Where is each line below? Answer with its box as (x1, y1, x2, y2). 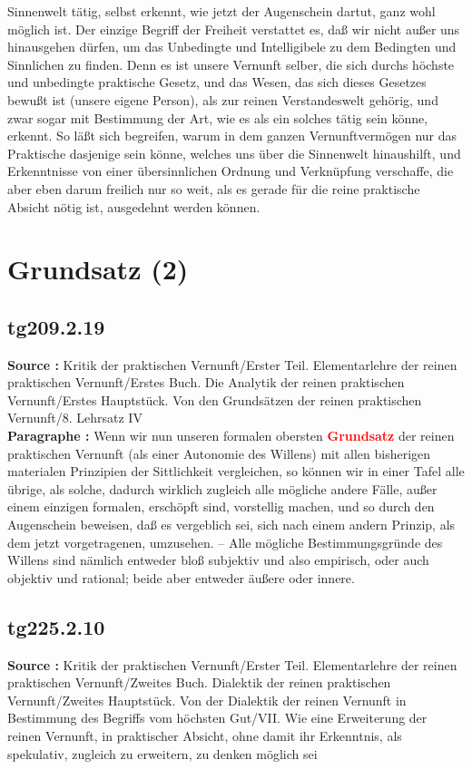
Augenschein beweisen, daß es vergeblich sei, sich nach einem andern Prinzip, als (7, 515, 456, 534)
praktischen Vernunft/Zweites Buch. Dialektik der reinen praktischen (7, 673, 391, 692)
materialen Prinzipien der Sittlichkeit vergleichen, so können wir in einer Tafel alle (7, 462, 465, 481)
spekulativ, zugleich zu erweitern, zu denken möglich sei (7, 744, 318, 763)
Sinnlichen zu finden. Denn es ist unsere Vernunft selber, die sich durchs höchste (7, 54, 455, 73)
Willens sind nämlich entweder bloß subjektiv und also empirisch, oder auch (7, 550, 429, 569)
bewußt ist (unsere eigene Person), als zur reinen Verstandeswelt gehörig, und (7, 90, 438, 109)
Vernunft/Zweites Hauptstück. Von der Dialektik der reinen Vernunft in (7, 690, 407, 709)
